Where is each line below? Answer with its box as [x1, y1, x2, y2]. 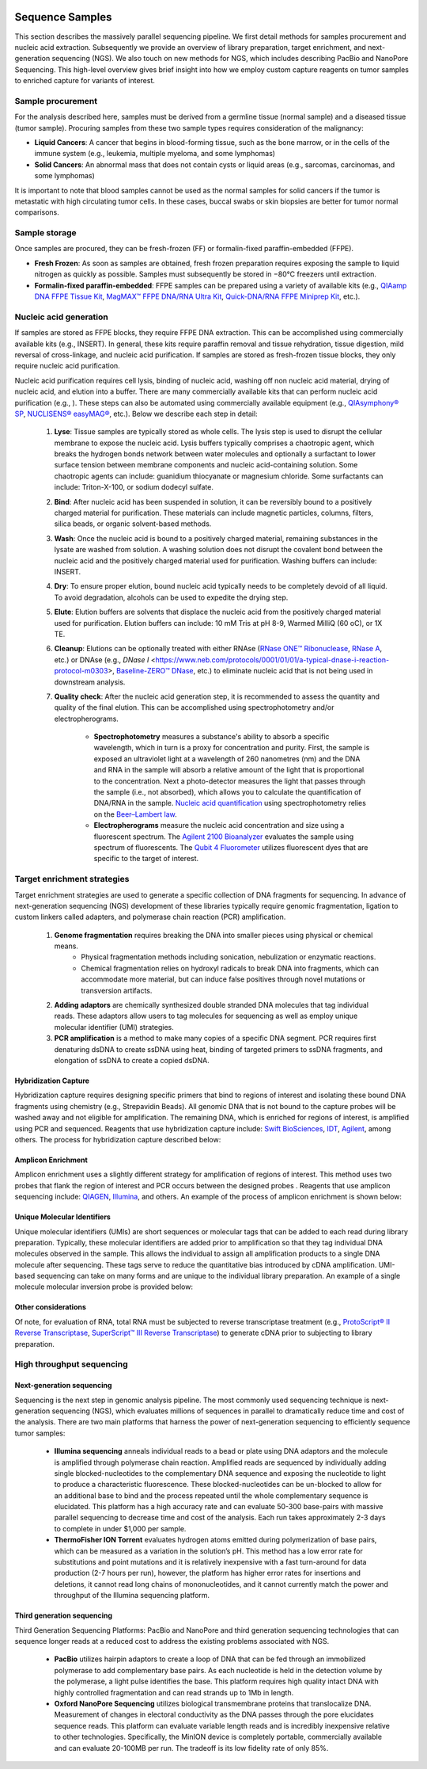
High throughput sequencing [14, 1359, 128, 1370]
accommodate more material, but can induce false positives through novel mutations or [81, 974, 365, 984]
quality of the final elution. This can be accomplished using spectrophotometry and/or [54, 703, 335, 712]
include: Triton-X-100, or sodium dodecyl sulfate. [54, 482, 213, 492]
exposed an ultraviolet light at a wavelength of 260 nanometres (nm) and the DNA [93, 753, 361, 764]
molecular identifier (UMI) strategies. [54, 1022, 174, 1031]
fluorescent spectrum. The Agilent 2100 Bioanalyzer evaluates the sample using [93, 832, 354, 841]
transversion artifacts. [81, 986, 153, 995]
